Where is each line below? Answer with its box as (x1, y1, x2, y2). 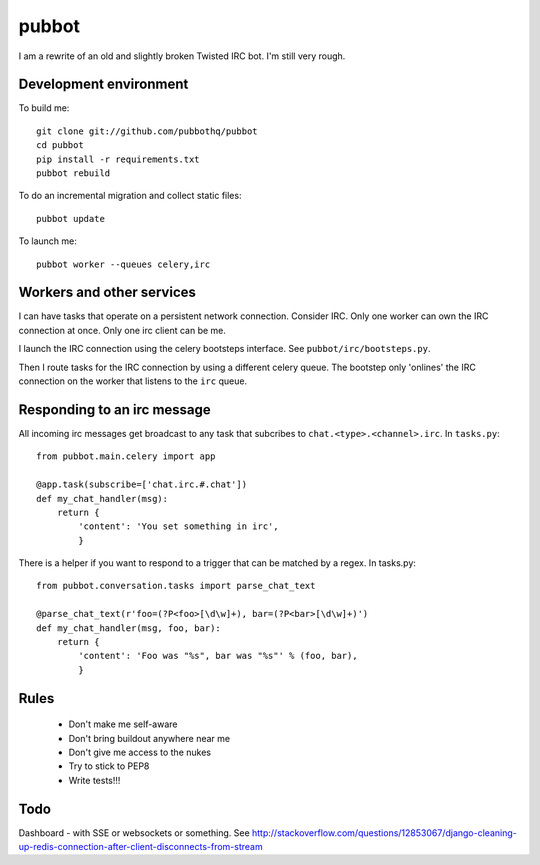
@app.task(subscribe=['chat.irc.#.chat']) (36, 479, 248, 490)
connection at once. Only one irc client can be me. (18, 324, 227, 336)
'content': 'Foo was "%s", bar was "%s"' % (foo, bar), (78, 650, 359, 662)
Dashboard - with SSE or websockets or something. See (18, 826, 250, 839)
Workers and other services (18, 284, 197, 301)
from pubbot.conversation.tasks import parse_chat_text (36, 580, 316, 592)
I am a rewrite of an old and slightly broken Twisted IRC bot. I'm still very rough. (18, 50, 346, 62)
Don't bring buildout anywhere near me (68, 732, 230, 744)
